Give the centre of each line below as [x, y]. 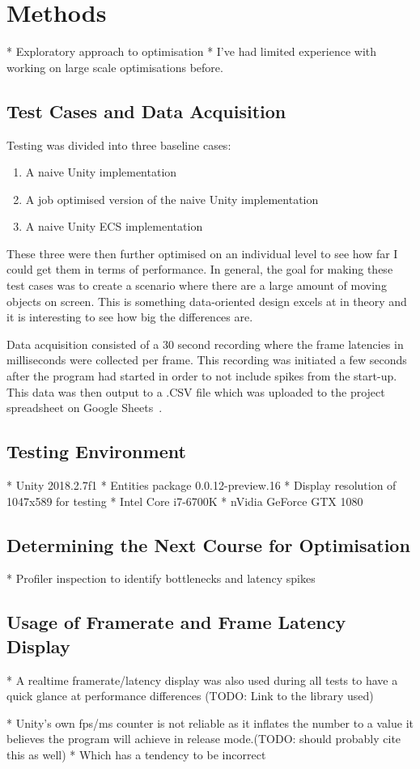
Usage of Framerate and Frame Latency [176, 622]
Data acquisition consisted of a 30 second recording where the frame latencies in [205, 344]
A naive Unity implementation [101, 172]
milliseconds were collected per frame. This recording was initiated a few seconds [207, 360]
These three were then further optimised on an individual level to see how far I [202, 253]
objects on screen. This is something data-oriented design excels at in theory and [207, 301]
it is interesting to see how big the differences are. [130, 317]
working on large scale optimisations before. [115, 67]
